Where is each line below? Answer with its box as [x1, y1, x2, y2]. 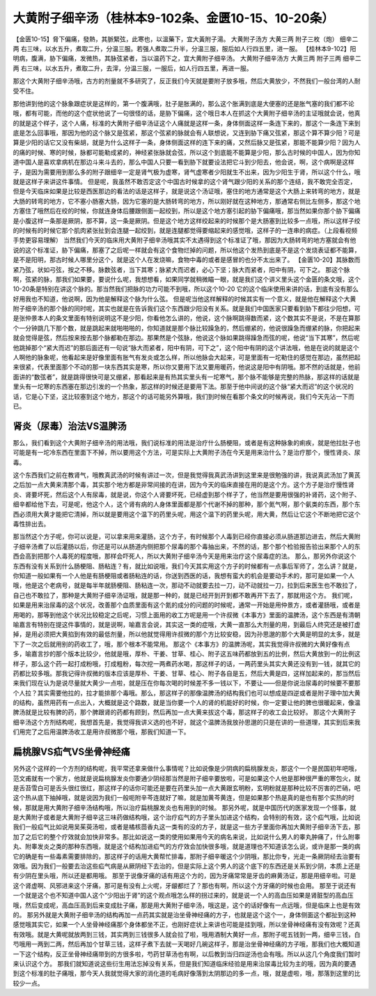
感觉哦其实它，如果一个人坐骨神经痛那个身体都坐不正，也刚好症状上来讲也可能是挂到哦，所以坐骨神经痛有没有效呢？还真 [13, 921, 361, 929]
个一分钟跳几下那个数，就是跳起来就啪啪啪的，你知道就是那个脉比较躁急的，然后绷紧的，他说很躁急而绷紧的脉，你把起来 [13, 324, 361, 332]
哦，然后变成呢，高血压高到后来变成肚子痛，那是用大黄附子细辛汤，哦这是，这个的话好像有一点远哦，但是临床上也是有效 [13, 900, 361, 910]
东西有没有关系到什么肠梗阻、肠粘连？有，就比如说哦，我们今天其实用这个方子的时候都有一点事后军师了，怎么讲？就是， [13, 561, 361, 570]
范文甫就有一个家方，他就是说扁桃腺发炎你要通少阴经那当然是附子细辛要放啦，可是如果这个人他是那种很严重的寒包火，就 [13, 774, 361, 783]
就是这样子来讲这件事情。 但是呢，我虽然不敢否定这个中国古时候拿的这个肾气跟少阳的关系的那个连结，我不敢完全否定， [13, 178, 357, 186]
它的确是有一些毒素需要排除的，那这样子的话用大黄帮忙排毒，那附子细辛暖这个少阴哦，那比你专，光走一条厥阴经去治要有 [13, 852, 361, 861]
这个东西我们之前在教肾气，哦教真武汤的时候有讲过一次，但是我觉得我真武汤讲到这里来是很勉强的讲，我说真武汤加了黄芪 [13, 471, 361, 479]
